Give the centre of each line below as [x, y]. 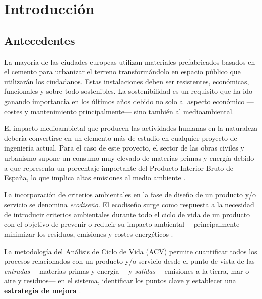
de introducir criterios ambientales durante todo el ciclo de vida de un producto [127, 214]
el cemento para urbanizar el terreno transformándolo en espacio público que [122, 71]
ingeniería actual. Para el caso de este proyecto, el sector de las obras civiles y [124, 148]
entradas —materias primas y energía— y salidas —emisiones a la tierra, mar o [127, 270]
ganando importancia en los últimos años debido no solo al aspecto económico [124, 101]
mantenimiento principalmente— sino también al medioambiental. [132, 111]
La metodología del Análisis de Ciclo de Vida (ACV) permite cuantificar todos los [131, 251]
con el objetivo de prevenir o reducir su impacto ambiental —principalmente [122, 224]
